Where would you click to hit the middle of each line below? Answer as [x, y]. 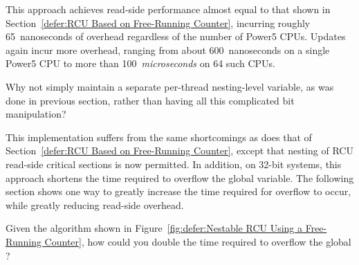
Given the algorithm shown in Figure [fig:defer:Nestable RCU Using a [154, 228]
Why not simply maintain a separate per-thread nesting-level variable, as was [170, 86]
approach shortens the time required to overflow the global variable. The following [180, 177]
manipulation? [36, 114]
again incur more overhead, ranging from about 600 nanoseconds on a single [168, 49]
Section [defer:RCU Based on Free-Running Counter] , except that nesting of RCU [179, 150]
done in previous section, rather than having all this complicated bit [150, 100]
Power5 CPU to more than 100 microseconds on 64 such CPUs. [140, 63]
